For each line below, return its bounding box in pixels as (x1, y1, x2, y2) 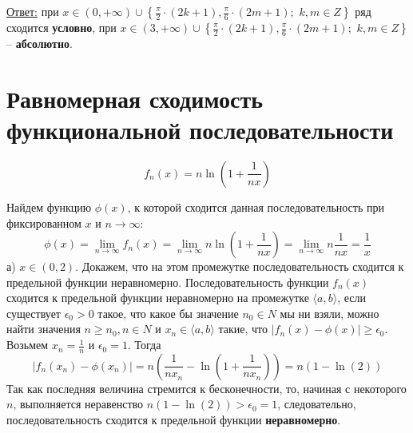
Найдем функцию (6, 198, 92, 215)
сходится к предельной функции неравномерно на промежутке (6, 289, 309, 306)
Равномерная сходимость (6, 81, 264, 114)
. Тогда (127, 336, 161, 353)
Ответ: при (6, 3, 59, 19)
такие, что (218, 320, 268, 337)
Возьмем (6, 336, 49, 353)
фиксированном (6, 214, 81, 231)
